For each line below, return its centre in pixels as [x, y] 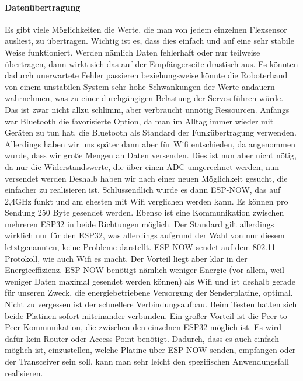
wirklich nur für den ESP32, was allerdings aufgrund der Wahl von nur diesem [145, 235]
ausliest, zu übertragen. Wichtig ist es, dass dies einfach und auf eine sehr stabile [149, 41]
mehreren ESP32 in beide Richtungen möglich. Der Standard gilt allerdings [140, 224]
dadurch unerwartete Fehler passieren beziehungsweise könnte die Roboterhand [146, 75]
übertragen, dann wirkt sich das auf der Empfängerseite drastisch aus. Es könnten [151, 63]
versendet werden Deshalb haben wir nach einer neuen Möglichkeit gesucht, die [146, 178]
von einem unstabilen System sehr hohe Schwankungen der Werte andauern [140, 86]
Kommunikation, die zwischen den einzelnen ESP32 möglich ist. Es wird [152, 327]
